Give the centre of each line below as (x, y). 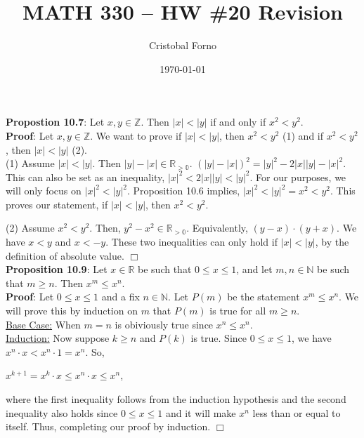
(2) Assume (30, 228)
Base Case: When (43, 324)
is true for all (238, 311)
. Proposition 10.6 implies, (183, 191)
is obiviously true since (164, 324)
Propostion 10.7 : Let (55, 122)
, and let (254, 269)
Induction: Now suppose (58, 338)
